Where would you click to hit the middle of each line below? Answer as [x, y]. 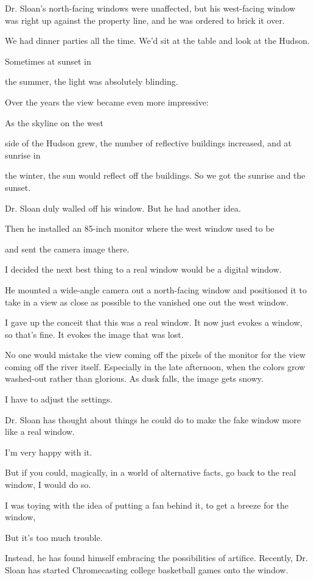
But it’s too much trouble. [54, 537]
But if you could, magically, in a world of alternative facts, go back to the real [151, 472]
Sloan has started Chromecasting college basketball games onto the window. [147, 570]
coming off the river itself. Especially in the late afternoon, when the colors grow [155, 366]
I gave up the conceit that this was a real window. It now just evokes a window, [154, 322]
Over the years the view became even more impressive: [107, 102]
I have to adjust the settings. [59, 399]
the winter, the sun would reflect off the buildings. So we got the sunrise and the [155, 175]
